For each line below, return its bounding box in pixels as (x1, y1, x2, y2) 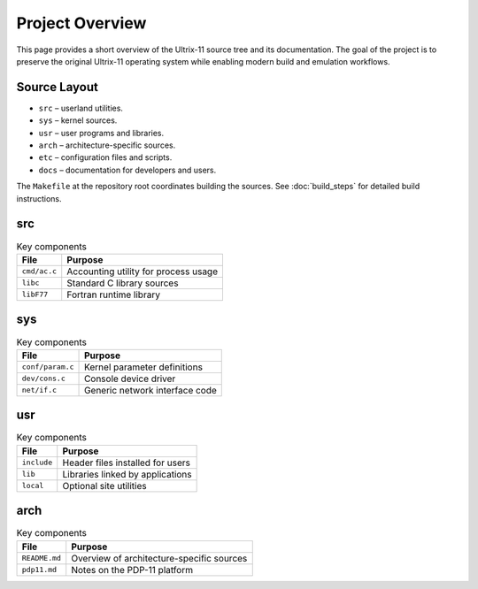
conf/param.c (21, 363, 74, 371)
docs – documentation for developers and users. (38, 164, 217, 175)
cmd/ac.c (21, 266, 58, 276)
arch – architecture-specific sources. (38, 140, 176, 150)
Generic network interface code (84, 384, 217, 396)
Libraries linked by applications (62, 468, 192, 480)
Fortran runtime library (66, 288, 161, 301)
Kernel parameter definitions (84, 361, 204, 373)
